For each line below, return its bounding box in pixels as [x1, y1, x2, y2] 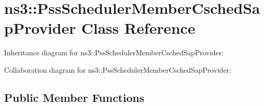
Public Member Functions [4, 89, 144, 105]
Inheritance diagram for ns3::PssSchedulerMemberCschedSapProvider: [4, 47, 224, 58]
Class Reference [81, 17, 195, 38]
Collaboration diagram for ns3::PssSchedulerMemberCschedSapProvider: [4, 64, 231, 75]
